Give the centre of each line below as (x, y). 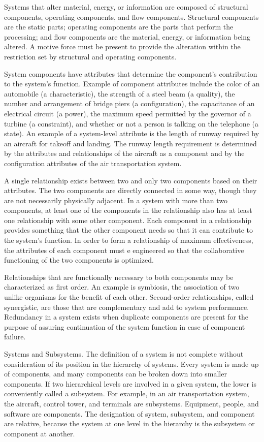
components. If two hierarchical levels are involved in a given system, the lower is (130, 383)
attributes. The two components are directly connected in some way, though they (130, 190)
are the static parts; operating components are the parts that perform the (119, 27)
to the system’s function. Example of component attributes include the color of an (132, 84)
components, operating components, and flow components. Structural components (131, 17)
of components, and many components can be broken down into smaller (115, 374)
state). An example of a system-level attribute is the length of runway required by (132, 133)
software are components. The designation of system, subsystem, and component (129, 413)
